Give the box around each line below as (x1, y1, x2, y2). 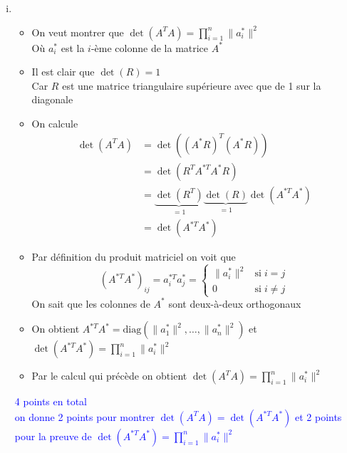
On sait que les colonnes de (31, 296, 150, 311)
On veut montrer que (31, 24, 124, 39)
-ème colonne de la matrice (90, 40, 209, 55)
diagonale (31, 92, 73, 107)
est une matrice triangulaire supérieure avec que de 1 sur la (62, 78, 321, 93)
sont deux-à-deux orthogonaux (168, 296, 301, 311)
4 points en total (14, 394, 87, 409)
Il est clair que (31, 64, 95, 79)
